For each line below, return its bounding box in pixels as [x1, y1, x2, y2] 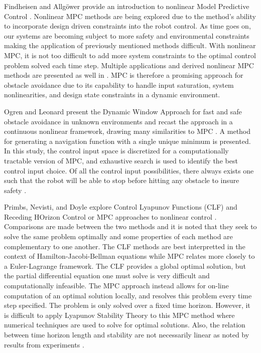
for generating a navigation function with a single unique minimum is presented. [4, 135, 251, 146]
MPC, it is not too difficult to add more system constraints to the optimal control [4, 50, 256, 60]
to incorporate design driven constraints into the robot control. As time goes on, [4, 21, 251, 31]
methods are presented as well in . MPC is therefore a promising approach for [4, 70, 243, 80]
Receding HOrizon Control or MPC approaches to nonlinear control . [4, 211, 217, 222]
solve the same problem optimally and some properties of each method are [4, 231, 233, 242]
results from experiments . [4, 339, 84, 349]
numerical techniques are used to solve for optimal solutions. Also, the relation [4, 319, 245, 330]
